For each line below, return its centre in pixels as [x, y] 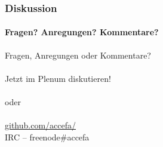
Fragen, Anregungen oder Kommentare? [78, 55]
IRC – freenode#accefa [47, 137]
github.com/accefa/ [40, 125]
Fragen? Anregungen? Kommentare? [82, 32]
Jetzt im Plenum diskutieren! [58, 78]
